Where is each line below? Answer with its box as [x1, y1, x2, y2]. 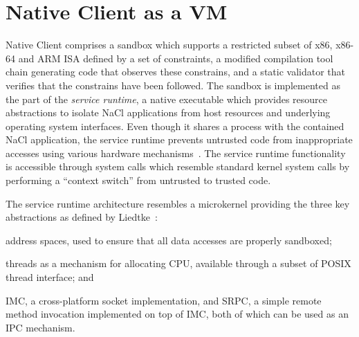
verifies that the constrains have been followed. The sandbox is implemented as [6, 78, 340, 92]
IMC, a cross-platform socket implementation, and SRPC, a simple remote [6, 293, 322, 307]
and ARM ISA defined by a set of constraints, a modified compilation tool [18, 51, 333, 65]
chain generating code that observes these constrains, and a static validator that [6, 64, 345, 79]
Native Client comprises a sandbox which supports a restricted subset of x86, [6, 37, 333, 52]
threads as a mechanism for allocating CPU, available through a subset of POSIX [6, 256, 351, 271]
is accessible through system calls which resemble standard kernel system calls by [6, 159, 350, 174]
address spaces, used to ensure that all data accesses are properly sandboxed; [6, 233, 332, 247]
